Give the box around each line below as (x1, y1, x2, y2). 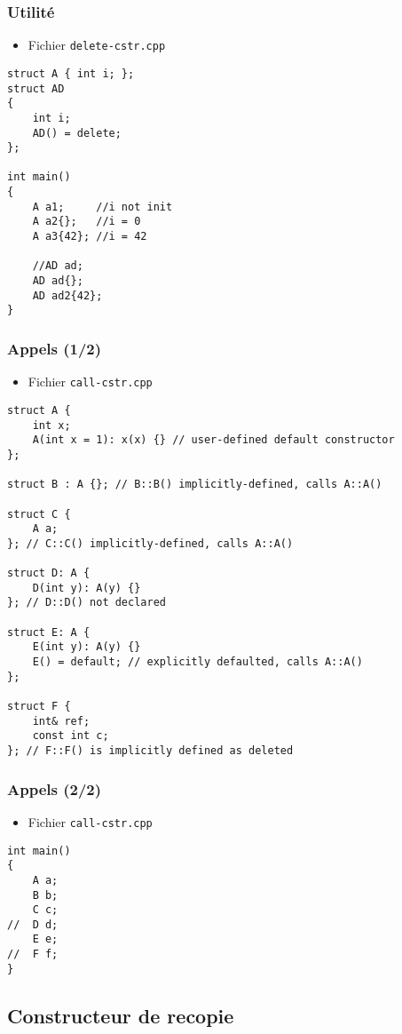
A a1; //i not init (32, 200, 173, 213)
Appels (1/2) (7, 337, 102, 359)
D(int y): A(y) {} (32, 581, 141, 594)
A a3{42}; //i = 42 (32, 230, 147, 243)
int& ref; (32, 714, 91, 728)
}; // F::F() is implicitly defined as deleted (7, 744, 294, 757)
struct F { (7, 700, 71, 713)
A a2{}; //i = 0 (32, 215, 141, 228)
